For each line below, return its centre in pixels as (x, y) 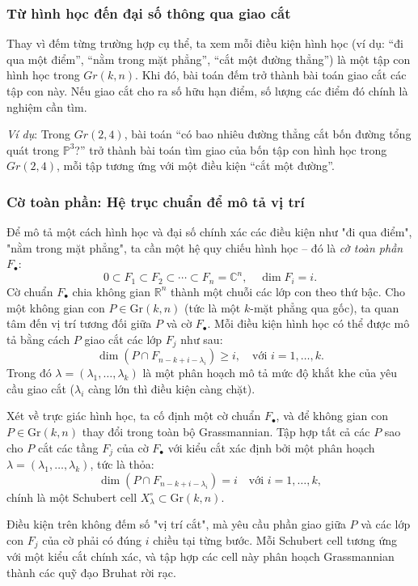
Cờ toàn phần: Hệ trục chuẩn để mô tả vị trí (156, 201)
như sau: (202, 339)
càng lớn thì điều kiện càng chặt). (172, 388)
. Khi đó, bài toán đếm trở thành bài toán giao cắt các (271, 75)
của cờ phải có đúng (92, 539)
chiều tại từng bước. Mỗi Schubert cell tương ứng (275, 539)
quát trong (33, 149)
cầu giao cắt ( (40, 388)
